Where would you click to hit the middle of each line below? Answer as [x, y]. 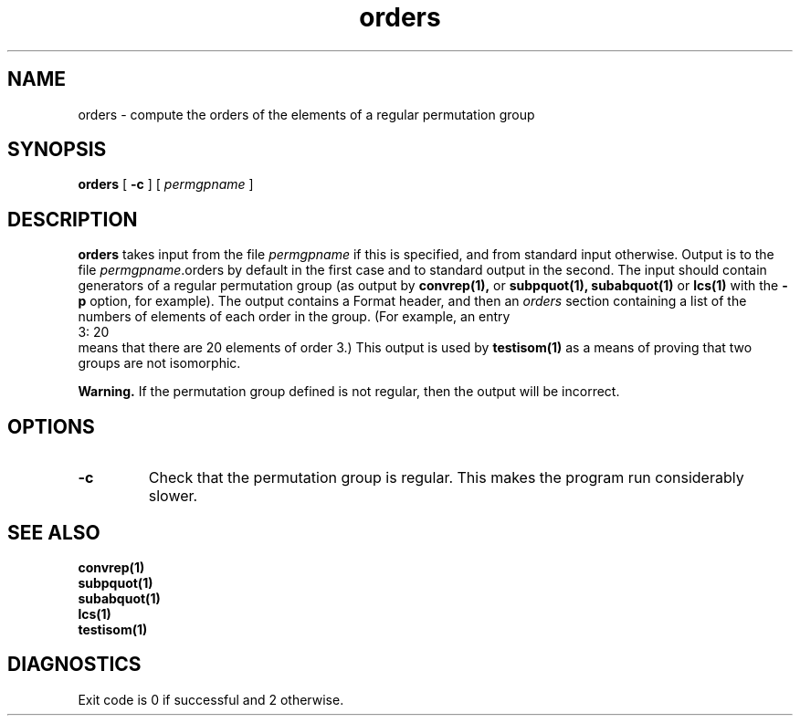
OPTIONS [51, 426]
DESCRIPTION [73, 219]
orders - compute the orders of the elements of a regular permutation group [306, 114]
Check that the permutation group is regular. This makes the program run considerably [446, 478]
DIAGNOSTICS [74, 665]
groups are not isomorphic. [159, 363]
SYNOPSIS [57, 150]
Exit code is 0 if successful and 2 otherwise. [211, 699]
